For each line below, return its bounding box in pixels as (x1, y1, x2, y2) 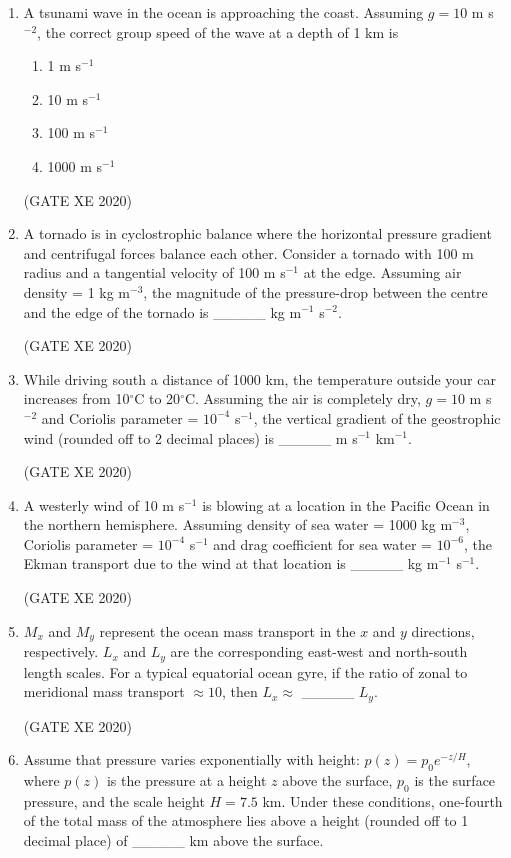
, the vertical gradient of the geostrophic (253, 407, 501, 428)
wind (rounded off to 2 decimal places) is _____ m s (23, 427, 358, 448)
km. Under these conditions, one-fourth (262, 790, 503, 811)
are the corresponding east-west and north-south (170, 641, 468, 662)
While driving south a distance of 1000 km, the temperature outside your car (23, 368, 496, 389)
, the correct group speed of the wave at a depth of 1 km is (37, 21, 399, 42)
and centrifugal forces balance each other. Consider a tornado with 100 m (23, 242, 474, 263)
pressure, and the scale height (23, 790, 205, 811)
